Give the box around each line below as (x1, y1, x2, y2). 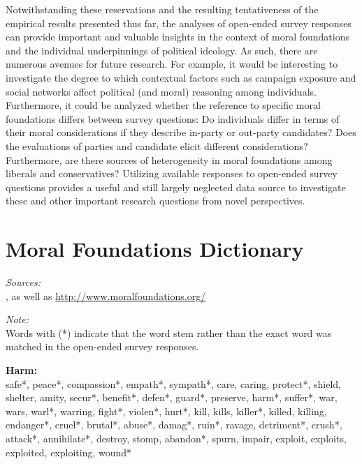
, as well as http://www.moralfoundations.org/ (6, 288, 206, 303)
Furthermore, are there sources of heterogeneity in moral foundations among (6, 152, 333, 167)
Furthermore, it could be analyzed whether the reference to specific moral (6, 98, 321, 112)
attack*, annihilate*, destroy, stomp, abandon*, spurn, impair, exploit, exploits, (6, 431, 347, 445)
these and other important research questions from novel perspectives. (6, 193, 305, 208)
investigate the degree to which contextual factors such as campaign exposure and (6, 70, 356, 84)
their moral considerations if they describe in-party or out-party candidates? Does (6, 125, 356, 140)
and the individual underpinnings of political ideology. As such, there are (6, 43, 318, 57)
